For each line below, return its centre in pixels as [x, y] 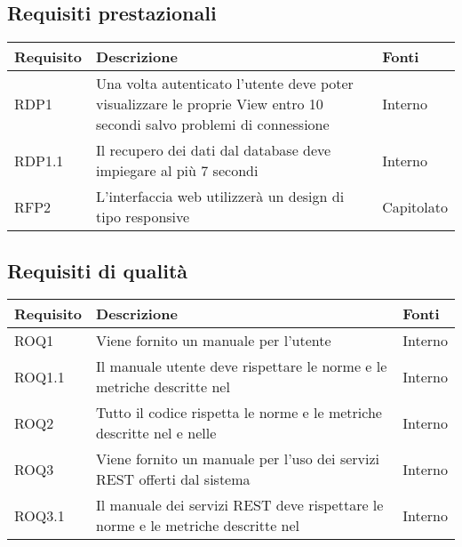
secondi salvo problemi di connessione [213, 125]
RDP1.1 [39, 160]
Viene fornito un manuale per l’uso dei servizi [238, 459]
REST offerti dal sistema [173, 479]
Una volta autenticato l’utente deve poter [225, 84]
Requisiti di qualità [98, 270]
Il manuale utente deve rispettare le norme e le [242, 366]
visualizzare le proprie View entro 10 [210, 104]
